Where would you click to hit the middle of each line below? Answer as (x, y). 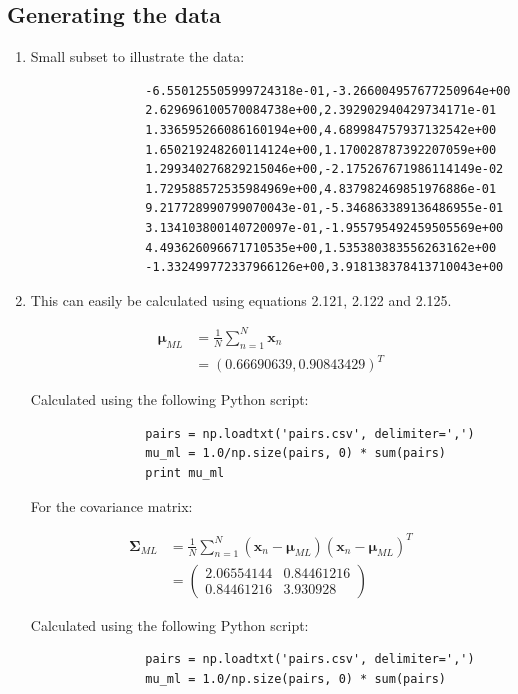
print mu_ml (185, 472)
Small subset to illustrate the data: (137, 56)
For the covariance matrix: (111, 505)
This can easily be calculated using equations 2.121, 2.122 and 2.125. (241, 299)
